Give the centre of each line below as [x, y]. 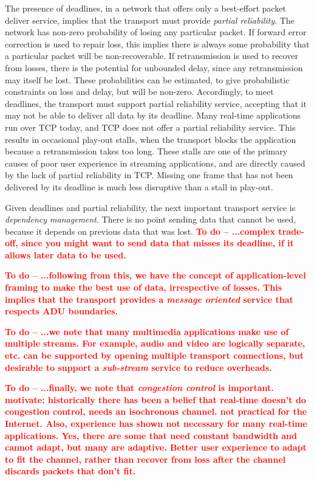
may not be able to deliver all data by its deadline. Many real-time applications [153, 115]
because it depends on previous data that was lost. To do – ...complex [140, 231]
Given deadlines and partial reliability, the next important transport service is [150, 207]
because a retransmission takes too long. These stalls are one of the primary [146, 151]
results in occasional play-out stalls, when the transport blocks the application [151, 139]
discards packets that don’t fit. [70, 471]
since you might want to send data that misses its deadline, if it [158, 243]
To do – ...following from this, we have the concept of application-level [155, 275]
